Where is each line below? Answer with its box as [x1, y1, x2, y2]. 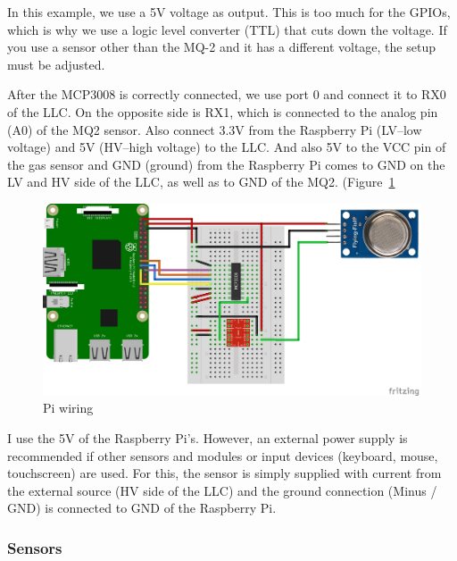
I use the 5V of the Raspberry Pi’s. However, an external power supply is [7, 429, 408, 448]
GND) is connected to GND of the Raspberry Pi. [7, 498, 277, 517]
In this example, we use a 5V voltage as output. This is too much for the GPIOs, [7, 3, 451, 21]
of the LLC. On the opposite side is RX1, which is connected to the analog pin [7, 102, 438, 121]
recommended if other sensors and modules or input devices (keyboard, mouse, [7, 446, 438, 465]
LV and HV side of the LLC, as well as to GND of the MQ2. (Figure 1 [7, 172, 395, 191]
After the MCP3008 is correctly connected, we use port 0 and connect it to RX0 [7, 85, 446, 104]
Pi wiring [43, 398, 94, 417]
